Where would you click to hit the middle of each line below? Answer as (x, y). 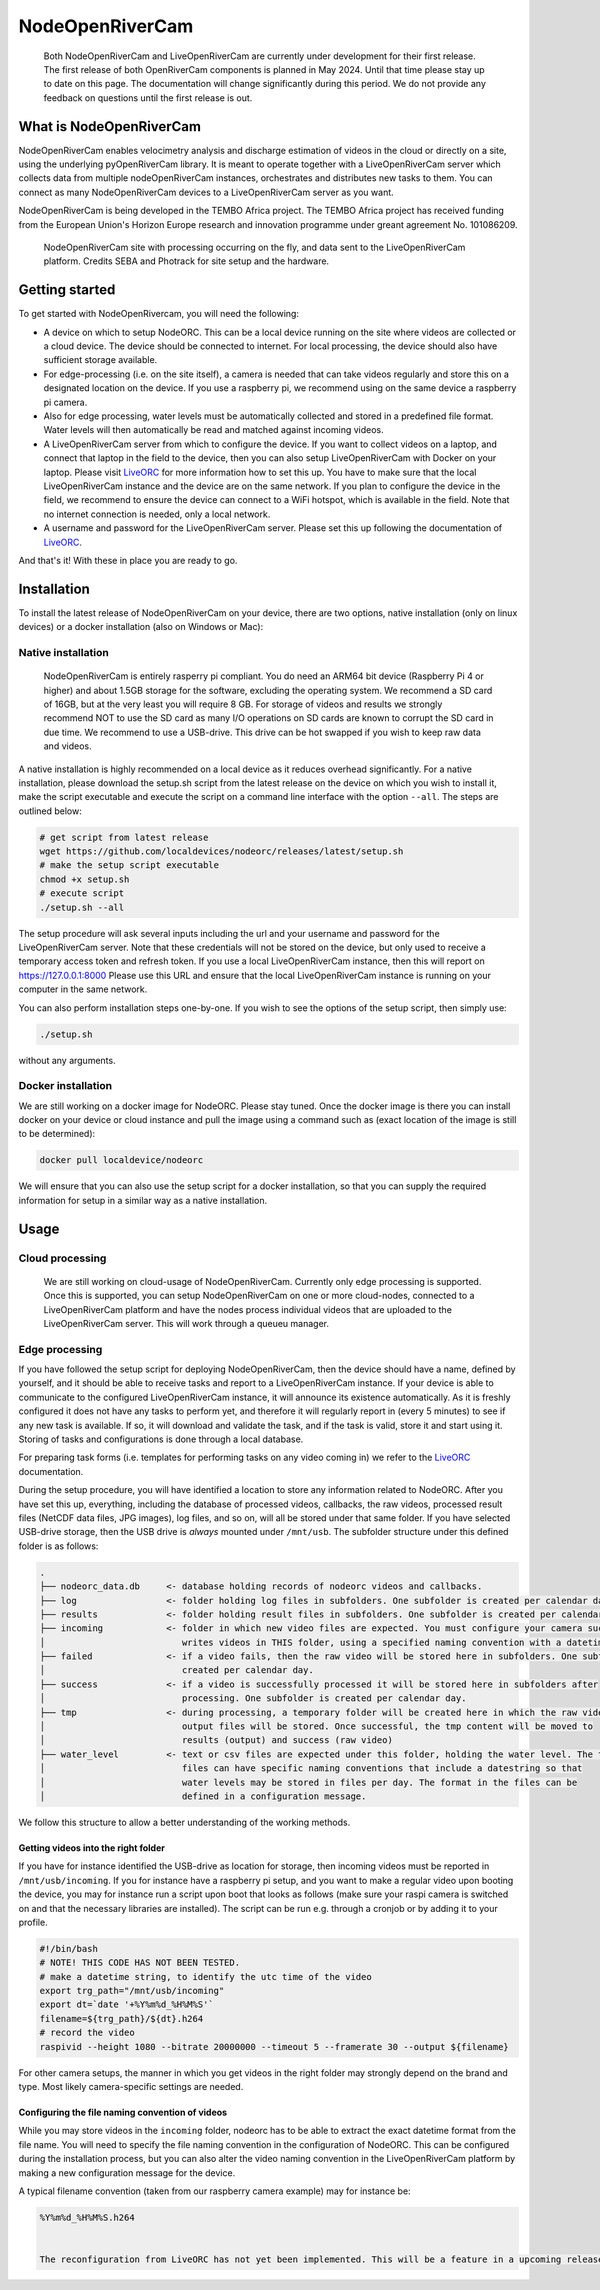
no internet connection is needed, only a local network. (157, 514)
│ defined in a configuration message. (203, 1796)
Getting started (67, 290)
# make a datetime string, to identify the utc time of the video (205, 1976)
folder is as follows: (58, 1546)
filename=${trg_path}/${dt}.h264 (121, 2018)
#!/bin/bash (69, 1948)
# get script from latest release (124, 837)
